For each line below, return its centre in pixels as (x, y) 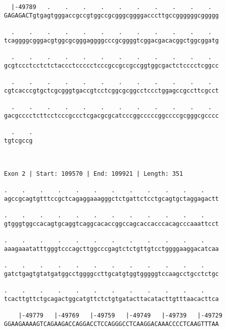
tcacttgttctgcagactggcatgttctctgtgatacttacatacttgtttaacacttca (111, 299)
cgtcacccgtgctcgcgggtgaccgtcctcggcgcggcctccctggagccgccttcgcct (111, 90)
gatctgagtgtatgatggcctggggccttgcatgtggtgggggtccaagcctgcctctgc (111, 274)
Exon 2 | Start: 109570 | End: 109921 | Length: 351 (93, 174)
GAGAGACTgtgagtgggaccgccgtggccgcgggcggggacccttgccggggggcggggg (111, 15)
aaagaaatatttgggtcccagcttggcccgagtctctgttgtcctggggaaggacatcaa (111, 249)
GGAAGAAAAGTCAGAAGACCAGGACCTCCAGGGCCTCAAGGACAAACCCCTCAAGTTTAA (111, 324)
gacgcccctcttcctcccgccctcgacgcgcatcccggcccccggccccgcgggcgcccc (111, 115)
